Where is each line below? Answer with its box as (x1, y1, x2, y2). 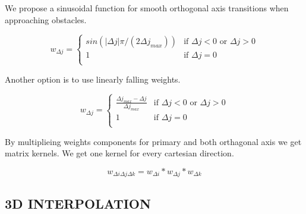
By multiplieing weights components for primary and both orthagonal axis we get (5, 135, 302, 147)
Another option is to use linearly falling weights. (5, 73, 181, 85)
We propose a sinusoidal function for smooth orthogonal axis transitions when (5, 2, 289, 14)
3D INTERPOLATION (5, 194, 151, 212)
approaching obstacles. (5, 13, 87, 26)
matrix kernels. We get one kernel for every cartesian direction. (5, 147, 234, 159)
